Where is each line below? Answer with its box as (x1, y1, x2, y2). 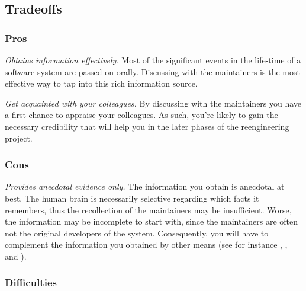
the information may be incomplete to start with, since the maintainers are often (5, 215, 298, 228)
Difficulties (5, 275, 57, 290)
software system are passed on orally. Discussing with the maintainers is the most (5, 65, 300, 78)
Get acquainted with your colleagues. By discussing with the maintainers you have (5, 97, 302, 109)
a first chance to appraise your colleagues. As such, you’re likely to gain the (5, 108, 278, 121)
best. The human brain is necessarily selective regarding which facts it (5, 191, 259, 204)
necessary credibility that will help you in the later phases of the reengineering (5, 120, 289, 132)
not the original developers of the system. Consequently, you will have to (5, 226, 269, 239)
